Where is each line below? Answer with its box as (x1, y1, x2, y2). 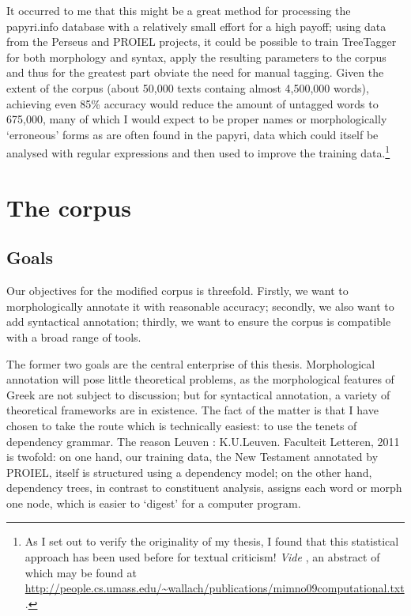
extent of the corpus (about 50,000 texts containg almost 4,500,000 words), (6, 79, 369, 96)
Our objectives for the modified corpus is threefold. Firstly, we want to (6, 282, 349, 299)
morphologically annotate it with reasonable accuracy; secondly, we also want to (6, 297, 394, 314)
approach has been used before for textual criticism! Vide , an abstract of (25, 549, 380, 565)
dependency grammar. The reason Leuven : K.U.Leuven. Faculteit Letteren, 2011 (6, 433, 400, 449)
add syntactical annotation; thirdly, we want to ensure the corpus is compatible (6, 313, 391, 330)
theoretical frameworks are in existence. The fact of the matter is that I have (6, 402, 379, 418)
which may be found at (25, 564, 137, 580)
